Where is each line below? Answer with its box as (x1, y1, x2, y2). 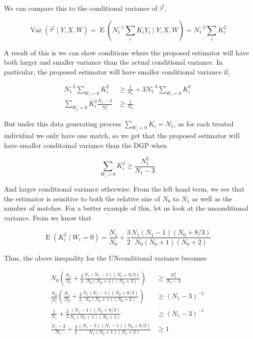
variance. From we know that (4, 212, 92, 222)
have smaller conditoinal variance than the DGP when (4, 140, 167, 150)
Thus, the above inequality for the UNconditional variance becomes (4, 252, 206, 263)
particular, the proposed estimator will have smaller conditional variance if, (4, 66, 230, 76)
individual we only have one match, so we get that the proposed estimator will (4, 130, 240, 140)
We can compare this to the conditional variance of (4, 3, 157, 13)
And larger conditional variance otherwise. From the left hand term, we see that (4, 184, 245, 194)
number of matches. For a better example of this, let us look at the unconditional (4, 203, 249, 213)
